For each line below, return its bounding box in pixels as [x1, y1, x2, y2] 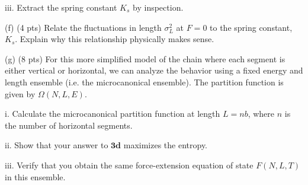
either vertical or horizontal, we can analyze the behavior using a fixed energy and [5, 64, 303, 76]
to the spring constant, [210, 21, 293, 33]
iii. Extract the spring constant [5, 1, 117, 13]
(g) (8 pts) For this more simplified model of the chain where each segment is [5, 52, 285, 65]
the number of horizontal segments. [5, 119, 133, 131]
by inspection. [133, 1, 184, 13]
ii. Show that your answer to [5, 139, 108, 151]
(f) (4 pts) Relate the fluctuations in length [5, 21, 162, 33]
